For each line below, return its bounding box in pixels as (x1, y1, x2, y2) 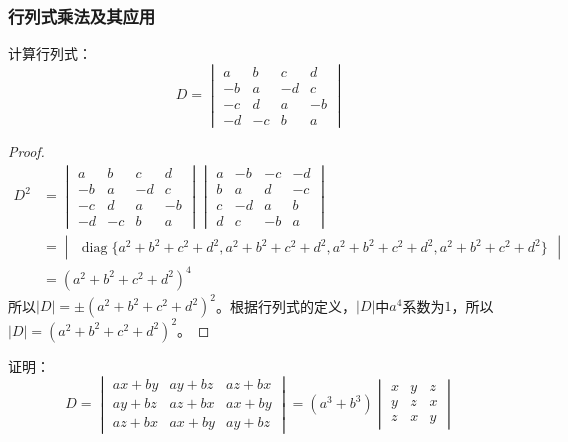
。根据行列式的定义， (215, 295, 356, 316)
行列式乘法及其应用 (8, 3, 156, 28)
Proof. (8, 141, 45, 162)
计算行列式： (8, 43, 92, 64)
